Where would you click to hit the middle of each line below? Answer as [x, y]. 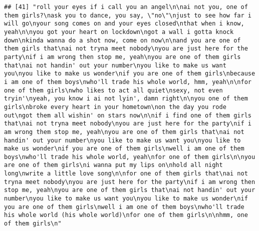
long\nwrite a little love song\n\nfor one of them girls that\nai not [126, 174]
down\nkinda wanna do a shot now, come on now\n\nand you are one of [122, 40]
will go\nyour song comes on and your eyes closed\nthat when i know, [124, 24]
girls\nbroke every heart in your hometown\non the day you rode [115, 107]
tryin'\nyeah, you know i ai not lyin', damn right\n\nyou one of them [126, 99]
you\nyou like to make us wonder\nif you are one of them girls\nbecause [130, 74]
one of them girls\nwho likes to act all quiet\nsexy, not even [113, 90]
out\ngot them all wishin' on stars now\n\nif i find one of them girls [128, 115]
